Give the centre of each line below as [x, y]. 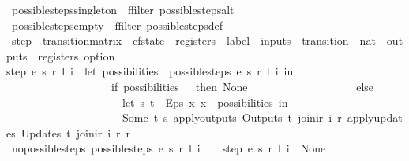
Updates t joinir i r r [76, 132]
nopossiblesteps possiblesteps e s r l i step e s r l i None [169, 148]
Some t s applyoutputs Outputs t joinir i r [232, 117]
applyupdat [375, 117]
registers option [77, 55]
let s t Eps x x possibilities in [205, 102]
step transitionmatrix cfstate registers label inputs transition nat [193, 40]
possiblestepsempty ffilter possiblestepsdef [117, 25]
